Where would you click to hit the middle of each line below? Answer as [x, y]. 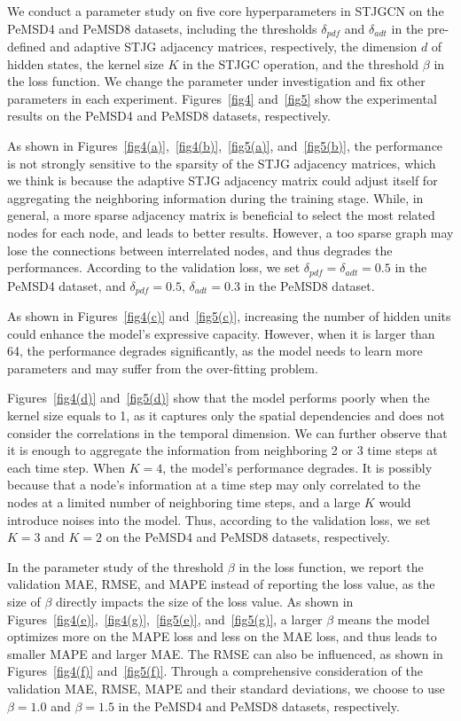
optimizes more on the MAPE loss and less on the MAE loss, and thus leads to [222, 636]
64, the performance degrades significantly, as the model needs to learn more [215, 351]
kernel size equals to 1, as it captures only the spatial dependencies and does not [226, 415]
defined [27, 47]
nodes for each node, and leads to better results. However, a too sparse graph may [230, 232]
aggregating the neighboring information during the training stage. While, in [215, 197]
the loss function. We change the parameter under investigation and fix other [216, 81]
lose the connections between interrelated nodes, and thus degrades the [200, 250]
